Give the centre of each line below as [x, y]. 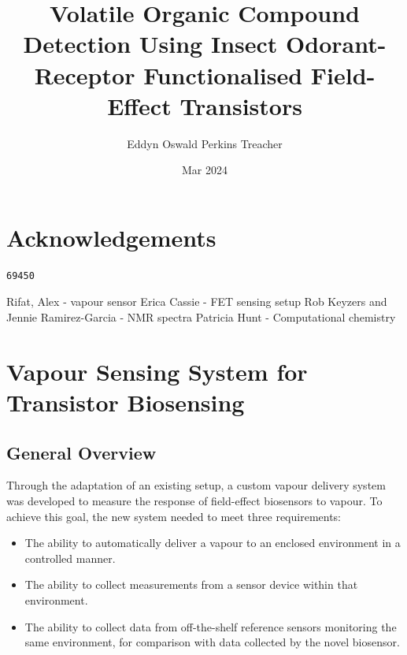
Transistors [241, 105]
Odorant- [336, 44]
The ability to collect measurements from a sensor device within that [191, 584]
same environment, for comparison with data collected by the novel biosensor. [212, 642]
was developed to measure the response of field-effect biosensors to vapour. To [194, 500]
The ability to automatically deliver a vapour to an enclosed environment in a [213, 543]
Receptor [85, 74]
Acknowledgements [111, 237]
